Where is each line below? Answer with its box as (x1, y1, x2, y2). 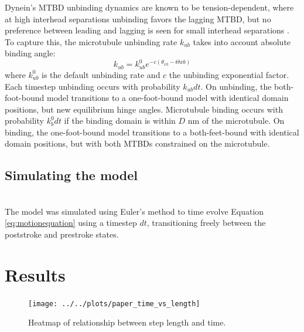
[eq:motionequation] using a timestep (5, 216, 137, 229)
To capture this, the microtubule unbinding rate (5, 35, 177, 48)
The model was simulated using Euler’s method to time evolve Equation (5, 205, 264, 217)
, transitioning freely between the (146, 216, 266, 229)
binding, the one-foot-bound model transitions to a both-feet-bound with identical (5, 126, 299, 138)
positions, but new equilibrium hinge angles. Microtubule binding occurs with (5, 103, 283, 115)
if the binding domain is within (64, 114, 176, 127)
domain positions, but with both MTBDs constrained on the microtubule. (5, 137, 270, 150)
